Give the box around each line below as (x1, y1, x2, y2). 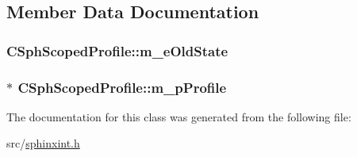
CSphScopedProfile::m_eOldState (6, 40, 228, 60)
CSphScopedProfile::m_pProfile (17, 77, 227, 97)
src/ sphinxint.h (6, 135, 80, 151)
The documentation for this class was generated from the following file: (6, 108, 351, 124)
